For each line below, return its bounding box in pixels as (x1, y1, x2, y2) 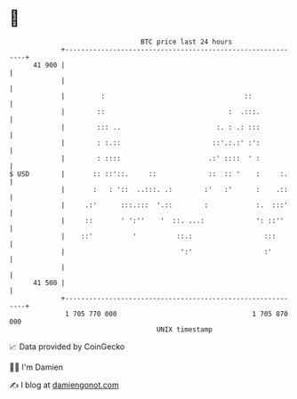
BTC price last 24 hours (140, 37, 233, 46)
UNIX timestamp (156, 324, 213, 334)
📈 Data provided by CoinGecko (9, 341, 125, 352)
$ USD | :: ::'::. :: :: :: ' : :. (9, 169, 289, 179)
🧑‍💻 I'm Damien (9, 362, 64, 372)
